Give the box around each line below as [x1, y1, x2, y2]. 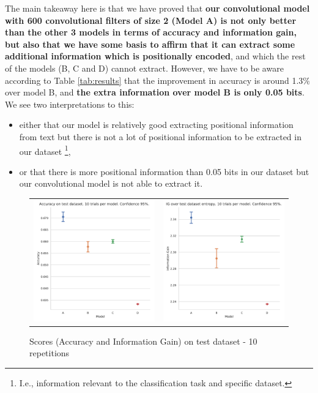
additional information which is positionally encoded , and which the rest [5, 50, 306, 62]
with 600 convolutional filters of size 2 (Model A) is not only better [5, 13, 297, 26]
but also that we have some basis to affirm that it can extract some [5, 37, 295, 50]
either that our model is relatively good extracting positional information [19, 118, 294, 131]
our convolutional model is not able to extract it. [19, 177, 203, 190]
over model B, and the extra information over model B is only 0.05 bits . [5, 86, 305, 99]
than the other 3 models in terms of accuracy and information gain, [5, 26, 297, 39]
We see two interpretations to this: [5, 97, 135, 110]
